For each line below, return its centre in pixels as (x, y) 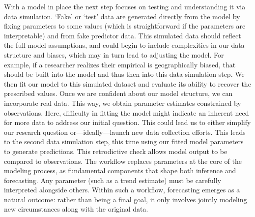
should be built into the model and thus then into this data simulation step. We (124, 74)
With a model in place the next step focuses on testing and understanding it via (125, 6)
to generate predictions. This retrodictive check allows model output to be (116, 151)
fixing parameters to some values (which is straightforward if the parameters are (125, 26)
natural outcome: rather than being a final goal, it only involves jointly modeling (126, 199)
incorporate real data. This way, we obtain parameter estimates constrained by (123, 103)
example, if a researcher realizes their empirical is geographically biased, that (120, 64)
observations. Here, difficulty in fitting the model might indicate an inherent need (127, 112)
